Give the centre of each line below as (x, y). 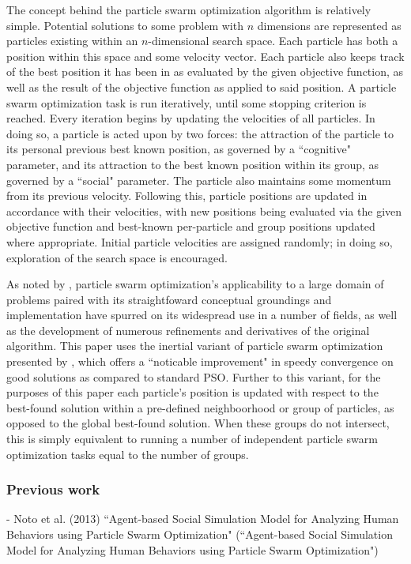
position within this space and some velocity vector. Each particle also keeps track (205, 56)
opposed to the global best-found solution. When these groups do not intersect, (198, 423)
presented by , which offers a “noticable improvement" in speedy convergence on (200, 361)
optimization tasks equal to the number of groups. (128, 454)
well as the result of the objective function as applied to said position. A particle (202, 86)
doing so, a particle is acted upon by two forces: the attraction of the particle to (200, 133)
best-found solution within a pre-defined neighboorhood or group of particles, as (200, 407)
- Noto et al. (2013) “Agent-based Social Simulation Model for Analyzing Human (203, 519)
